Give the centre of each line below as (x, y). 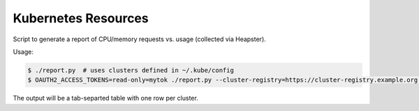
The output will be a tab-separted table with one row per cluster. (105, 98)
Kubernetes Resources (81, 18)
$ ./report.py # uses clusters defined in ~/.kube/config (131, 70)
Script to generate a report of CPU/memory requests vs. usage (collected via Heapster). (140, 39)
